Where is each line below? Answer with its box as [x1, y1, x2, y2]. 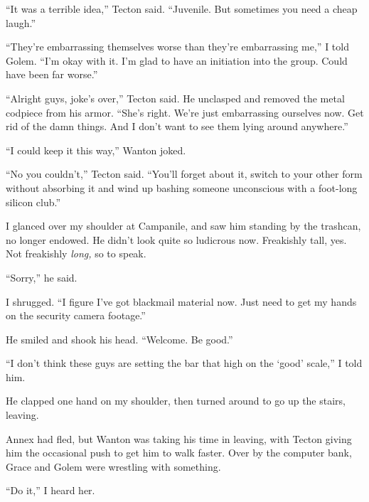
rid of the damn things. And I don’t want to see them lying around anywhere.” [6, 119, 348, 134]
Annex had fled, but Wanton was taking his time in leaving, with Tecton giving [6, 431, 352, 446]
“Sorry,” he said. [6, 269, 77, 284]
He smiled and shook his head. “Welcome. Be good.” [6, 331, 233, 346]
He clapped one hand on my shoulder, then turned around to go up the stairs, [6, 393, 346, 408]
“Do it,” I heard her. [6, 483, 95, 498]
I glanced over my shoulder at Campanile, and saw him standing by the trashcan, [6, 218, 361, 233]
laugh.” [6, 15, 36, 30]
